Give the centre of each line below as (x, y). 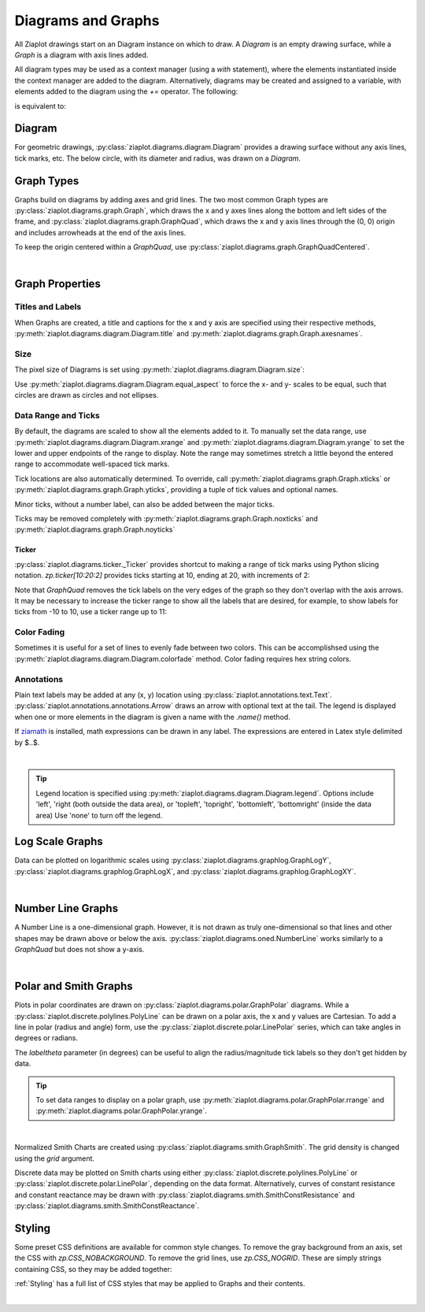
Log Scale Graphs (59, 841)
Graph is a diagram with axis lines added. (81, 54)
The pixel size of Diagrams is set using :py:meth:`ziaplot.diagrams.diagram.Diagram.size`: (159, 369)
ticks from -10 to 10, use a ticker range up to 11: (91, 612)
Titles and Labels (48, 307)
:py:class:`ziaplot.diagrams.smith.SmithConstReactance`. (107, 1206)
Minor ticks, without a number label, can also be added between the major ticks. (144, 504)
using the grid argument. (54, 1158)
